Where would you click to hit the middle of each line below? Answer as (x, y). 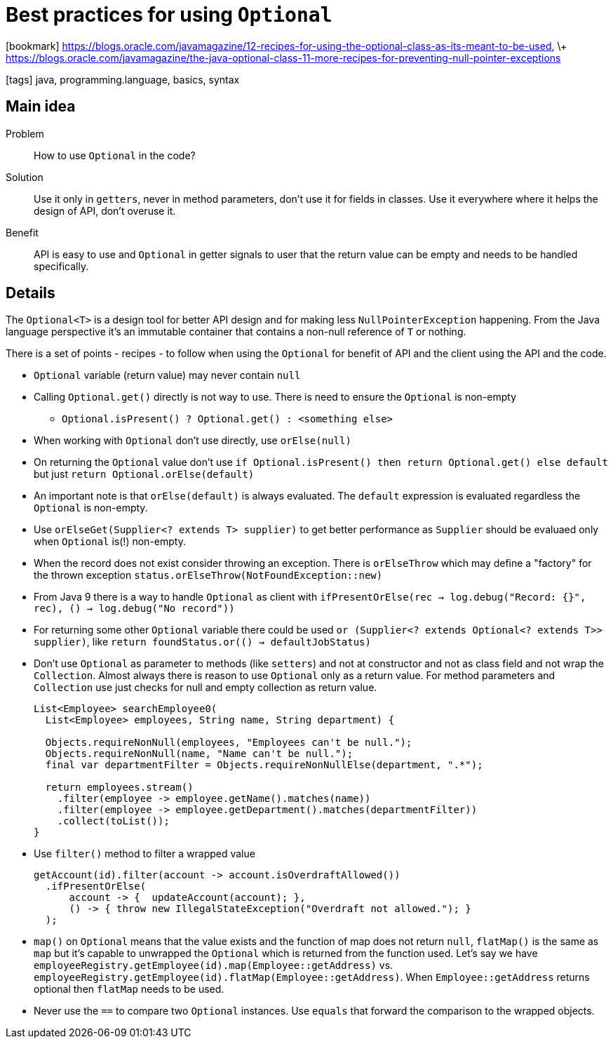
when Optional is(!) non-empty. (110, 542)
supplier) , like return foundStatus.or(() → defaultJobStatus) (202, 642)
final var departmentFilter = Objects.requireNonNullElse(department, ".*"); (264, 765)
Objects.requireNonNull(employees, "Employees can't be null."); (229, 743)
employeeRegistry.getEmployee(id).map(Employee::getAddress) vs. (214, 965)
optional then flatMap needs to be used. (129, 989)
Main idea (41, 107)
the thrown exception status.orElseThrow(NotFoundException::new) (208, 575)
